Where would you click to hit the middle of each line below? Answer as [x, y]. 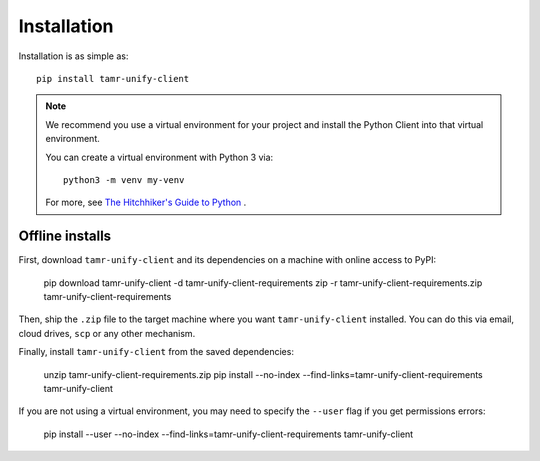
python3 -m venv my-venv [124, 179]
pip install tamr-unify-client [113, 78]
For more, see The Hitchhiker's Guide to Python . [146, 202]
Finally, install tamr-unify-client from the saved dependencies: [156, 352]
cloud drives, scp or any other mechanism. [107, 333]
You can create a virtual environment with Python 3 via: [159, 157]
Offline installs [65, 236]
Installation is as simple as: [73, 56]
